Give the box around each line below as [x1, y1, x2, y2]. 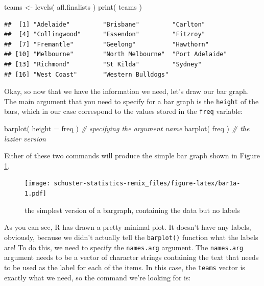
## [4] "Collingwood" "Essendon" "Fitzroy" [4, 31, 205, 38]
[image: [25, 180, 51, 187]
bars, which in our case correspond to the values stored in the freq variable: [4, 106, 243, 116]
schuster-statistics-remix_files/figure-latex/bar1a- [54, 180, 241, 187]
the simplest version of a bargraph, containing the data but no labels [25, 204, 240, 215]
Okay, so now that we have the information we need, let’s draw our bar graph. [4, 86, 249, 97]
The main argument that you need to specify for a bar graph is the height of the [4, 96, 259, 106]
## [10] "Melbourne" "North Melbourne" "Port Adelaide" [4, 51, 227, 58]
